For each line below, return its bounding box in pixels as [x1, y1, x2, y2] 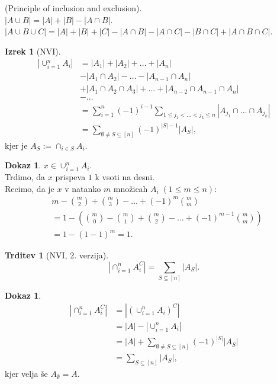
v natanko [65, 182, 101, 194]
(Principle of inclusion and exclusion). [5, 2, 142, 14]
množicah [113, 182, 148, 194]
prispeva [55, 170, 86, 183]
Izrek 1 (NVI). [5, 44, 61, 57]
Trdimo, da [5, 170, 46, 183]
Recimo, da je [5, 182, 54, 194]
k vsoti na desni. [95, 170, 154, 183]
